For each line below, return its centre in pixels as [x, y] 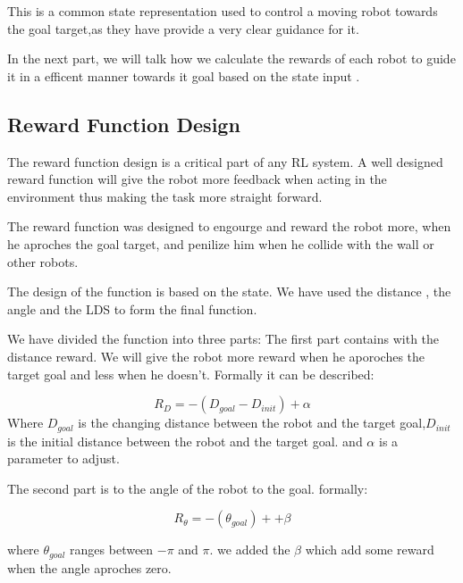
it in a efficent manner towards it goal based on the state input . [184, 75]
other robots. [43, 261]
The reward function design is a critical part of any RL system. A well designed [225, 161]
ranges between [112, 550]
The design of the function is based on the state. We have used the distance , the [229, 291]
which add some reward [370, 550]
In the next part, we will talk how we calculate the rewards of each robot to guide [231, 58]
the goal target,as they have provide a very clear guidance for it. [183, 28]
